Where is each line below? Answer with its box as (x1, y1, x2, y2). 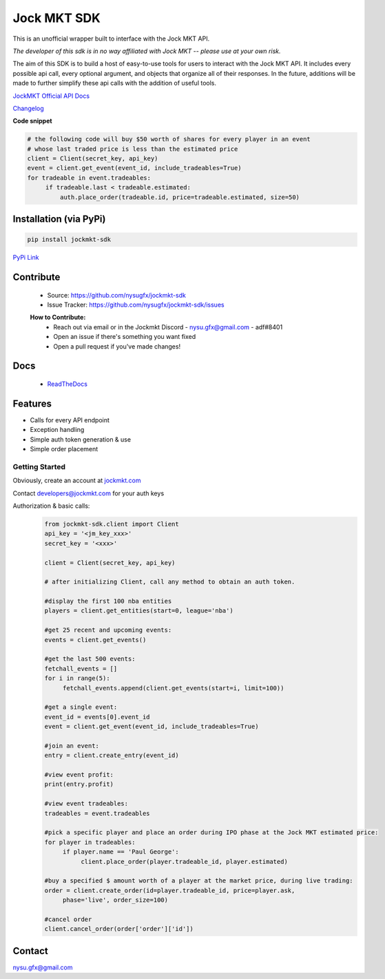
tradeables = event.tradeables (44, 810, 151, 817)
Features (12, 398, 52, 409)
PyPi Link (12, 254, 39, 262)
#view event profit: (44, 771, 114, 779)
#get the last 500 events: (44, 655, 136, 663)
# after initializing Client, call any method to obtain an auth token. (44, 578, 295, 586)
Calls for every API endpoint (30, 415, 110, 424)
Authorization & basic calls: (12, 502, 90, 510)
